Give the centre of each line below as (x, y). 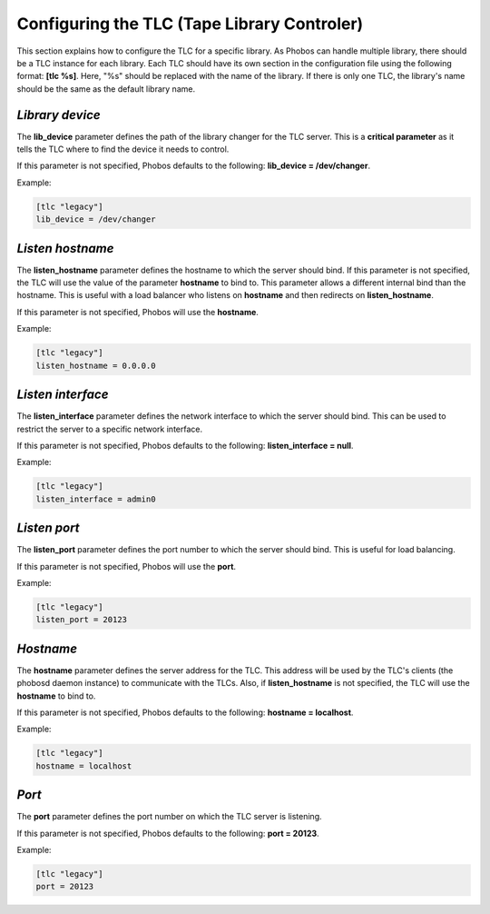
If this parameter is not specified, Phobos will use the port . (126, 566)
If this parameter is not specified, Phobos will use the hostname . (137, 312)
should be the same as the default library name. (106, 89)
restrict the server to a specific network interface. (110, 429)
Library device (59, 115)
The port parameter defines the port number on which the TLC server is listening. (169, 817)
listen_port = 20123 (81, 620)
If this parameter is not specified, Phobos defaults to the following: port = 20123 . (168, 833)
